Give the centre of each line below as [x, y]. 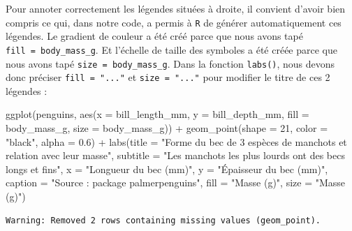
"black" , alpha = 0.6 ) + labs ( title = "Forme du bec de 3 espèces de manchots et [176, 141]
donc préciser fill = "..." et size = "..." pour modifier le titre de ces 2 [168, 77]
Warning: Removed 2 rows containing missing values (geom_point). [163, 220]
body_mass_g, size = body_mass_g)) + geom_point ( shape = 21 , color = [167, 128]
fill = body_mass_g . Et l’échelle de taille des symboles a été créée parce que [171, 49]
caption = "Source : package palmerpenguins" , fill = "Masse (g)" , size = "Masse [176, 182]
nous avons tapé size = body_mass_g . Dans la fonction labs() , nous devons [170, 63]
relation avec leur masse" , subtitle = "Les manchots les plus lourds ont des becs [175, 155]
